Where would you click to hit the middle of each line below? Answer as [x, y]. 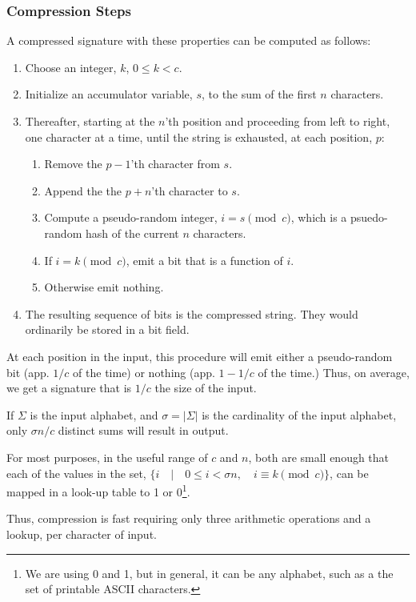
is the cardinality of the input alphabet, [299, 414]
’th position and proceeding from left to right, [278, 121]
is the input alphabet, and [94, 414]
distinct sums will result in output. [143, 430]
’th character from [175, 164]
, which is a [319, 217]
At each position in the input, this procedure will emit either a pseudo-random [200, 356]
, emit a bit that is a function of [204, 260]
